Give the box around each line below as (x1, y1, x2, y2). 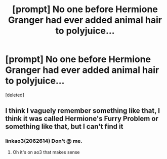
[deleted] (5, 92, 24, 98)
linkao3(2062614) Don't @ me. (5, 138, 82, 145)
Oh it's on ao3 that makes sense (12, 149, 80, 155)
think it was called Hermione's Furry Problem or (5, 114, 158, 123)
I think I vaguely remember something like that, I (5, 106, 160, 115)
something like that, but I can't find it (5, 123, 123, 131)
